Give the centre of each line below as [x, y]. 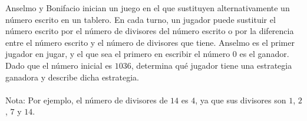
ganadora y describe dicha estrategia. [72, 77]
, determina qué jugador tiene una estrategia [212, 65]
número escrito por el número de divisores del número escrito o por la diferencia [150, 31]
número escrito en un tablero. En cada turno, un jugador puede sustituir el [141, 19]
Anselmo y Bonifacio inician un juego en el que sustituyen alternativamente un [148, 8]
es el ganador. [264, 54]
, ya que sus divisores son [241, 100]
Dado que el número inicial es [59, 65]
